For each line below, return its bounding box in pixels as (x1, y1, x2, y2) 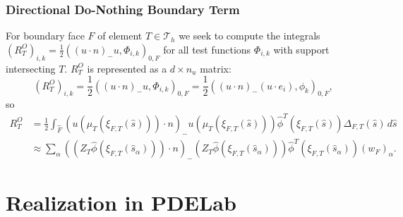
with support (273, 42, 330, 56)
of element (97, 28, 143, 43)
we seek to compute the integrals (179, 28, 320, 43)
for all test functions (163, 42, 251, 56)
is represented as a (87, 61, 167, 75)
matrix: (200, 61, 231, 75)
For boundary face (6, 28, 85, 43)
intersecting (6, 61, 56, 75)
